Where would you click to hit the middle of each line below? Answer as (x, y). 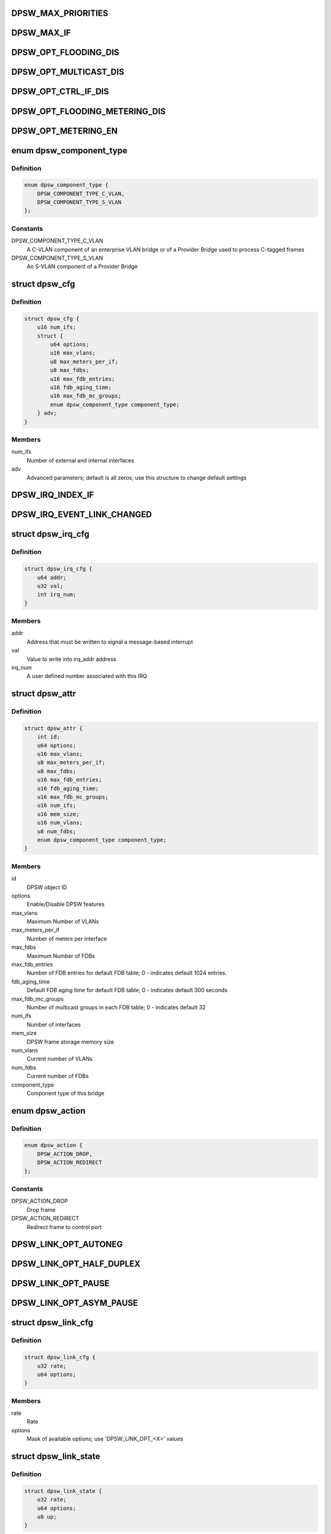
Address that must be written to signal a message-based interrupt (110, 642)
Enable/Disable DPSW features (66, 904)
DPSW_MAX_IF (41, 33)
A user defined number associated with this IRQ (87, 676)
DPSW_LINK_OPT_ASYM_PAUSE (74, 1303)
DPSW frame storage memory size (70, 1042)
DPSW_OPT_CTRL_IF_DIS (60, 92)
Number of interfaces (54, 1024)
